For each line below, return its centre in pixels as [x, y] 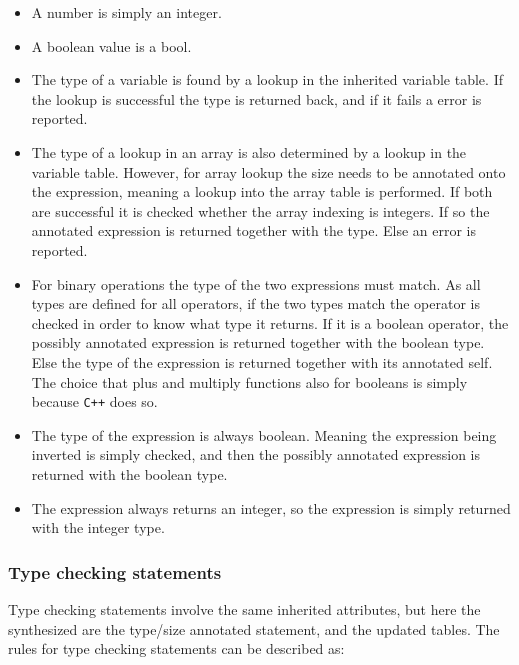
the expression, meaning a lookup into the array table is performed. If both [262, 191]
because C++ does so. [94, 401]
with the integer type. [98, 527]
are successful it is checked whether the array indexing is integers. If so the [260, 210]
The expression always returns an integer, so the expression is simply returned [271, 507]
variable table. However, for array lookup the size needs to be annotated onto [268, 171]
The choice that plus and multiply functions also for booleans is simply [249, 381]
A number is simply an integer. [126, 12]
